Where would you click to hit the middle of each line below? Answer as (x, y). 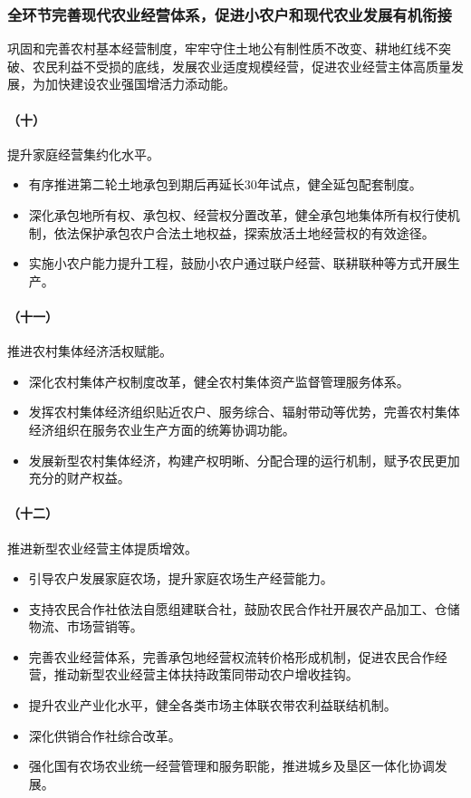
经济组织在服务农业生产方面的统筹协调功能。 (162, 429)
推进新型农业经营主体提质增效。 (102, 548)
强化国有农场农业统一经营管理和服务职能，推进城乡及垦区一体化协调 (231, 766)
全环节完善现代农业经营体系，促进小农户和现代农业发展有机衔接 (230, 14)
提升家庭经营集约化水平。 (83, 154)
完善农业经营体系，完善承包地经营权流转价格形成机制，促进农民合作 (231, 656)
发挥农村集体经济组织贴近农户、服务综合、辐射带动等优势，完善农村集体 (244, 412)
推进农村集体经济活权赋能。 (90, 351)
